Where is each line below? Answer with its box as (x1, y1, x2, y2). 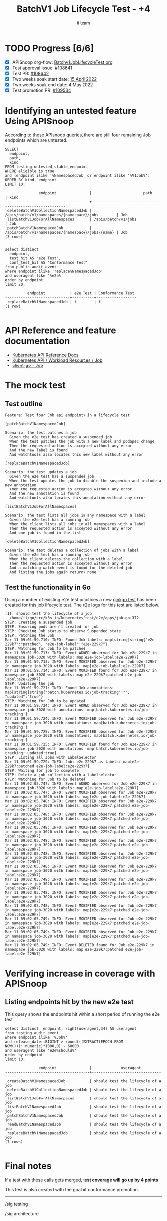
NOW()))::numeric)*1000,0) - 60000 (5, 1043, 79, 1049)
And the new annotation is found (9, 491, 79, 496)
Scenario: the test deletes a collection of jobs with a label (5, 548, 139, 553)
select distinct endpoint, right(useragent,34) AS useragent (5, 1026, 137, 1031)
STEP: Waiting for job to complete (5, 768, 79, 773)
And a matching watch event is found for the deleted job (9, 565, 133, 570)
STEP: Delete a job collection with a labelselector (5, 772, 117, 777)
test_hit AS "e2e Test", (9, 256, 61, 261)
